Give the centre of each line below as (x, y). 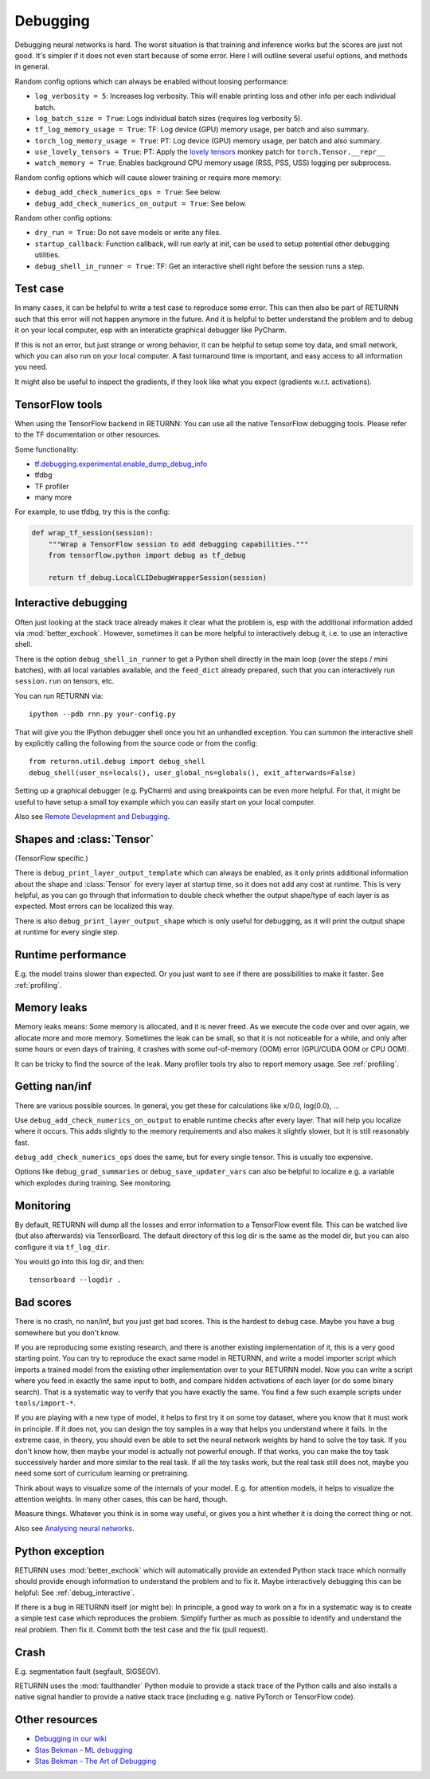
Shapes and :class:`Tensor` (84, 839)
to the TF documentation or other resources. (88, 435)
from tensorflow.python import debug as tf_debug (147, 555)
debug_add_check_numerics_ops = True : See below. (128, 192)
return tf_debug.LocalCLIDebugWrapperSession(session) (157, 578)
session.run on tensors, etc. (64, 681)
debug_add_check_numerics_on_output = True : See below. (141, 203)
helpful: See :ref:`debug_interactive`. (75, 1593)
